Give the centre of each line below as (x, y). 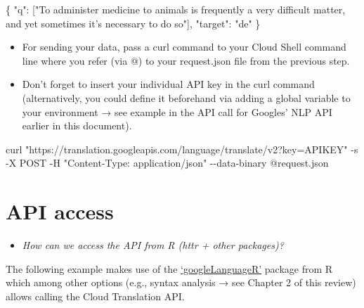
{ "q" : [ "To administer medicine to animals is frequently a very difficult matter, (176, 9)
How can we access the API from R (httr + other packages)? (153, 245)
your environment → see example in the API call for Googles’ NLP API (177, 111)
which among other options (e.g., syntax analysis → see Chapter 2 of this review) (181, 282)
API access (60, 211)
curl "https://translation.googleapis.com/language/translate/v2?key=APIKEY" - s (182, 149)
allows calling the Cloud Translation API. (95, 296)
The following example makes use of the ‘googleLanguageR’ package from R (169, 268)
